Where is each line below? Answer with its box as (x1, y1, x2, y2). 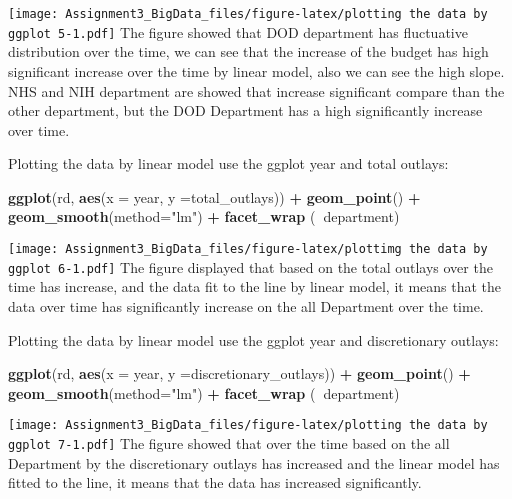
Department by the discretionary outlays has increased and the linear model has (8, 452, 500, 473)
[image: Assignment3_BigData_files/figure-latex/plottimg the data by (8, 242, 488, 257)
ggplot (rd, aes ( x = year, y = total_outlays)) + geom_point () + (8, 186, 421, 207)
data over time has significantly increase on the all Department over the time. (8, 295, 484, 316)
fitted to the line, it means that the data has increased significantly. (8, 472, 422, 493)
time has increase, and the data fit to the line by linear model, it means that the (8, 276, 502, 297)
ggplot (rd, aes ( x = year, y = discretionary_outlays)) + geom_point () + (8, 363, 471, 384)
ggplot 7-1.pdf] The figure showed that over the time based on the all (8, 433, 450, 453)
